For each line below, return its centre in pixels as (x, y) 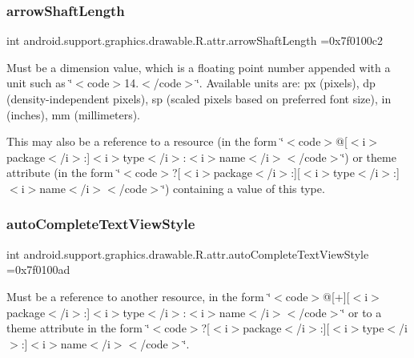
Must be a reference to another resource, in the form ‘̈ (139, 296)
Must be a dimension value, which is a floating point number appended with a (199, 67)
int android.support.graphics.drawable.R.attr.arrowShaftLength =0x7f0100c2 (195, 40)
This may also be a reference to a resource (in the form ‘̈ (145, 141)
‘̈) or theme (369, 157)
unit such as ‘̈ (40, 83)
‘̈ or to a (362, 312)
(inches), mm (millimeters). (74, 114)
